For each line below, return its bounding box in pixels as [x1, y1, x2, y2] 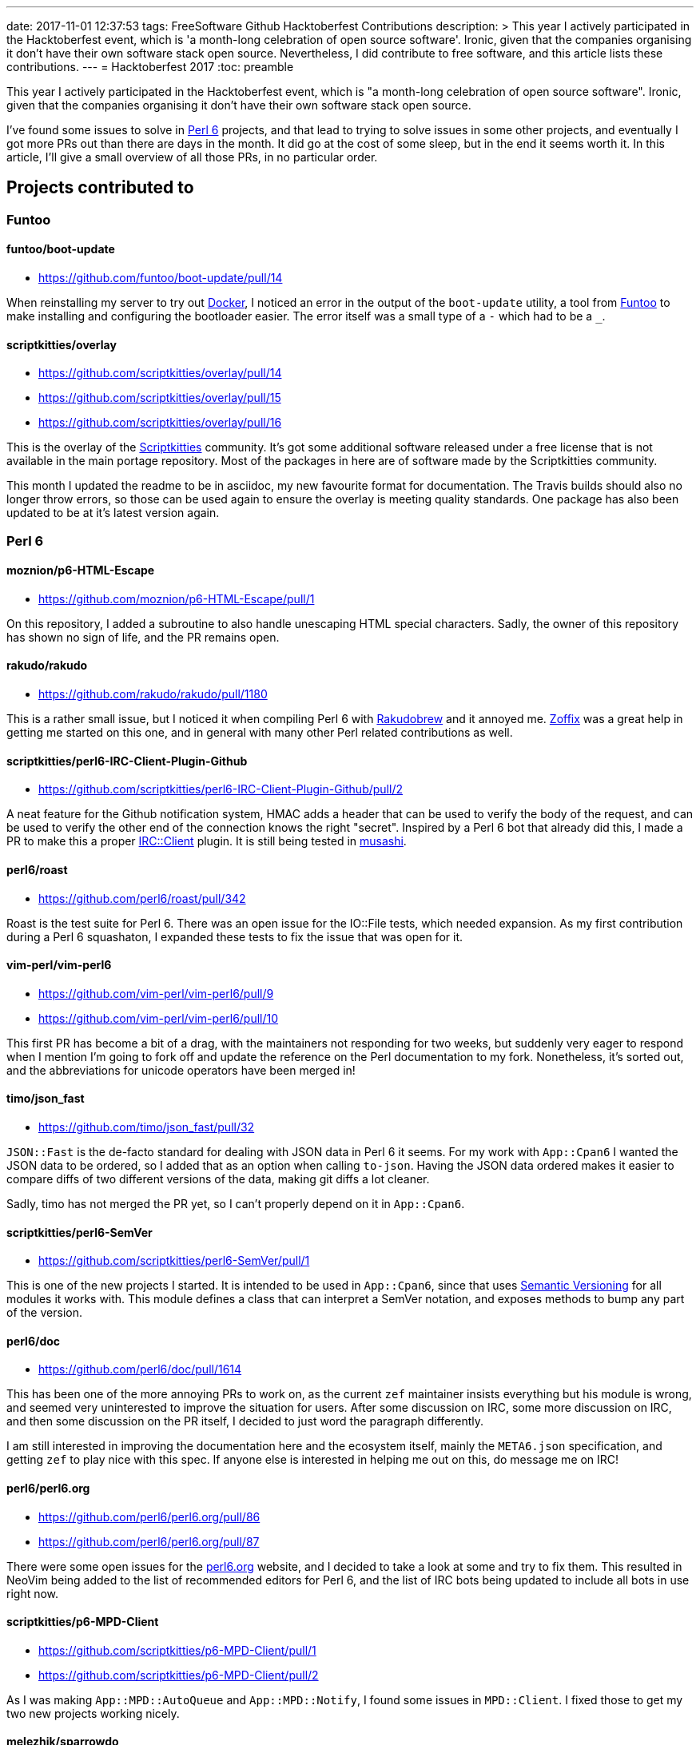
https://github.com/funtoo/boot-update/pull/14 [38, 271, 283, 285]
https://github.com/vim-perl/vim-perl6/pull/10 [38, 1011, 279, 1025]
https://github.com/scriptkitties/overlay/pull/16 [38, 415, 282, 430]
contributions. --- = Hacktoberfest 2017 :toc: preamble [6, 60, 294, 74]
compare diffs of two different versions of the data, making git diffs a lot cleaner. [6, 1171, 430, 1186]
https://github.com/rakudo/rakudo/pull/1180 [38, 687, 268, 702]
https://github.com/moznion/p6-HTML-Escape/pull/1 [38, 591, 315, 606]
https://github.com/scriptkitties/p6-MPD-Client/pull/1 [38, 1643, 316, 1657]
